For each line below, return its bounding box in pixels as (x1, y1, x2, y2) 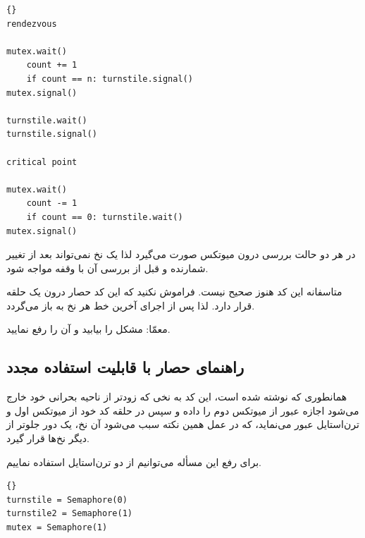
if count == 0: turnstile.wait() (26, 212, 183, 222)
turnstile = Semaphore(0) (6, 494, 128, 505)
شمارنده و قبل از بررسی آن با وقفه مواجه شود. (6, 260, 209, 275)
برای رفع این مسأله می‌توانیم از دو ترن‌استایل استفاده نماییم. (6, 454, 261, 469)
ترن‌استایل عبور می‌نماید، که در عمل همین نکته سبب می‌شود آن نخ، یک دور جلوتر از (6, 417, 359, 432)
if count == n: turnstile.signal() (26, 73, 193, 84)
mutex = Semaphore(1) (6, 522, 108, 533)
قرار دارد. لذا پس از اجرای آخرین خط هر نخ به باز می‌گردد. (6, 298, 255, 312)
